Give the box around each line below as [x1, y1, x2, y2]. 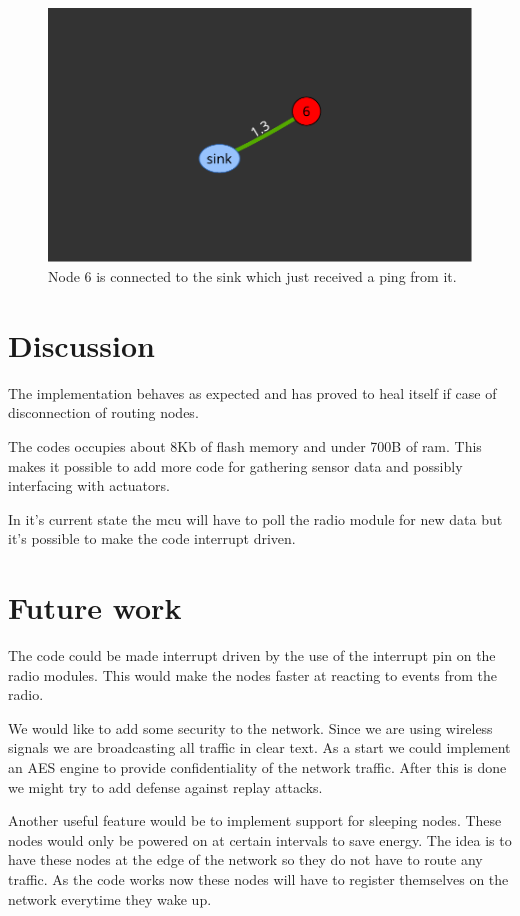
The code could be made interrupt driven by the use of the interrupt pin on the [8, 645, 496, 666]
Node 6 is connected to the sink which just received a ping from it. [48, 266, 457, 287]
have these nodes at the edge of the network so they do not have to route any [8, 849, 483, 870]
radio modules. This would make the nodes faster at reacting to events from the [8, 664, 497, 685]
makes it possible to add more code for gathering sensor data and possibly [8, 455, 463, 476]
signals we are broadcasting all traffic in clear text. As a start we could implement [8, 737, 511, 758]
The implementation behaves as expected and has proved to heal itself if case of [8, 382, 497, 403]
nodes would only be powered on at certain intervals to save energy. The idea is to [8, 829, 512, 850]
